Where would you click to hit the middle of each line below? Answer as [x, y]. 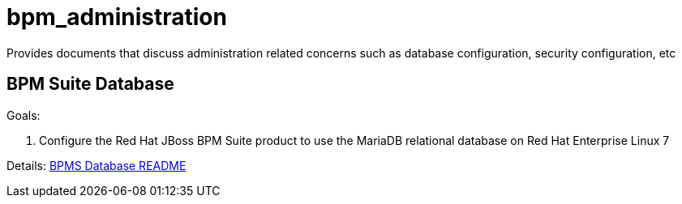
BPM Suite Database [90, 84]
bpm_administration [117, 17]
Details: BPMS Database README [97, 165]
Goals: [24, 115]
